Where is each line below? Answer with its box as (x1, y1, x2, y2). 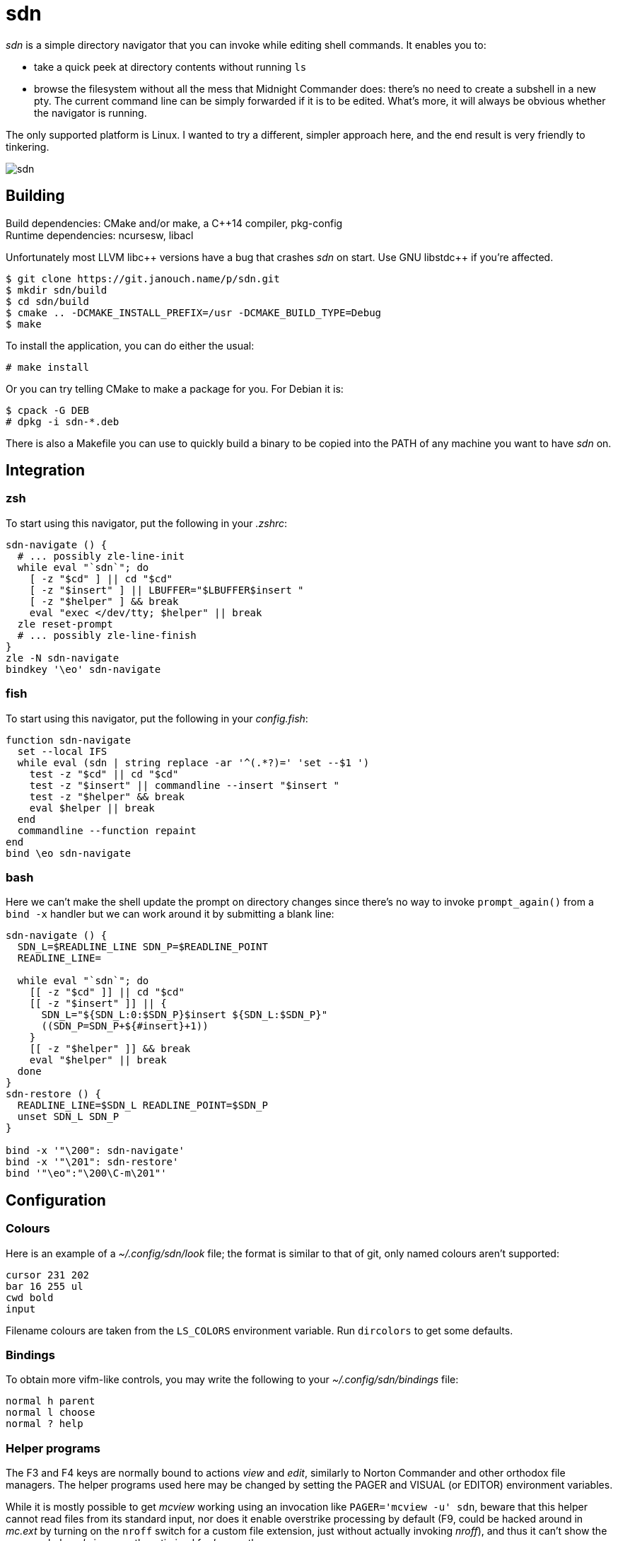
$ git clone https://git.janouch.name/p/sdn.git (6, 272, 280, 284)
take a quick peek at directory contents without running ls (34, 60, 307, 73)
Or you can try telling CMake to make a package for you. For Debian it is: (6, 382, 344, 395)
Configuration (6, 1191, 106, 1209)
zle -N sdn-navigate (6, 652, 119, 664)
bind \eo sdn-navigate (6, 847, 132, 859)
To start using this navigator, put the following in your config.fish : (6, 712, 308, 725)
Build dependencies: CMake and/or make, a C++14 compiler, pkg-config (6, 217, 343, 229)
